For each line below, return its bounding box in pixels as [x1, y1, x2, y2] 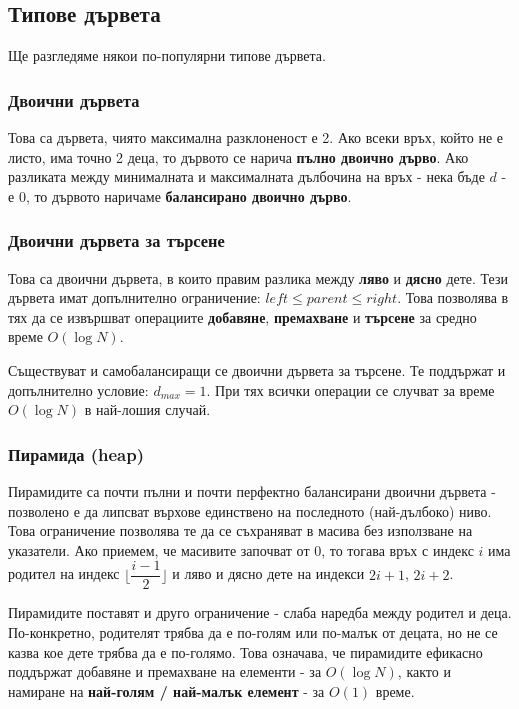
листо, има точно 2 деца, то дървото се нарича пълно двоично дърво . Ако [8, 146, 469, 167]
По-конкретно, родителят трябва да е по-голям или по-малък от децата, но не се [8, 622, 498, 643]
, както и [397, 661, 451, 682]
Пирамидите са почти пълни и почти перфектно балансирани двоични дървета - [8, 480, 496, 501]
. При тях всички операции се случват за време [206, 379, 495, 400]
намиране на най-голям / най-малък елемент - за [8, 680, 325, 701]
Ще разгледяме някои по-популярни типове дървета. [8, 45, 326, 66]
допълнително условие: [8, 379, 149, 400]
